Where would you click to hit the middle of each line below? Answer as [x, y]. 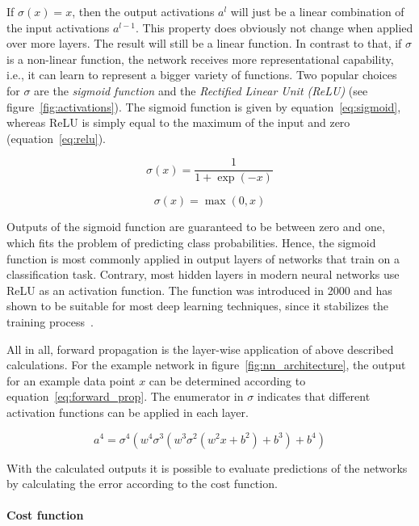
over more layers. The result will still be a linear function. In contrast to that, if [204, 43]
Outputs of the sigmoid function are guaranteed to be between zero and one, [196, 227]
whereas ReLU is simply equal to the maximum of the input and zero [178, 122]
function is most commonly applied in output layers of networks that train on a [203, 258]
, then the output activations [143, 11]
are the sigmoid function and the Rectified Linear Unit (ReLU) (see [201, 90]
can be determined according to [227, 380]
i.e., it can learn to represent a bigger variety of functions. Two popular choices [202, 75]
